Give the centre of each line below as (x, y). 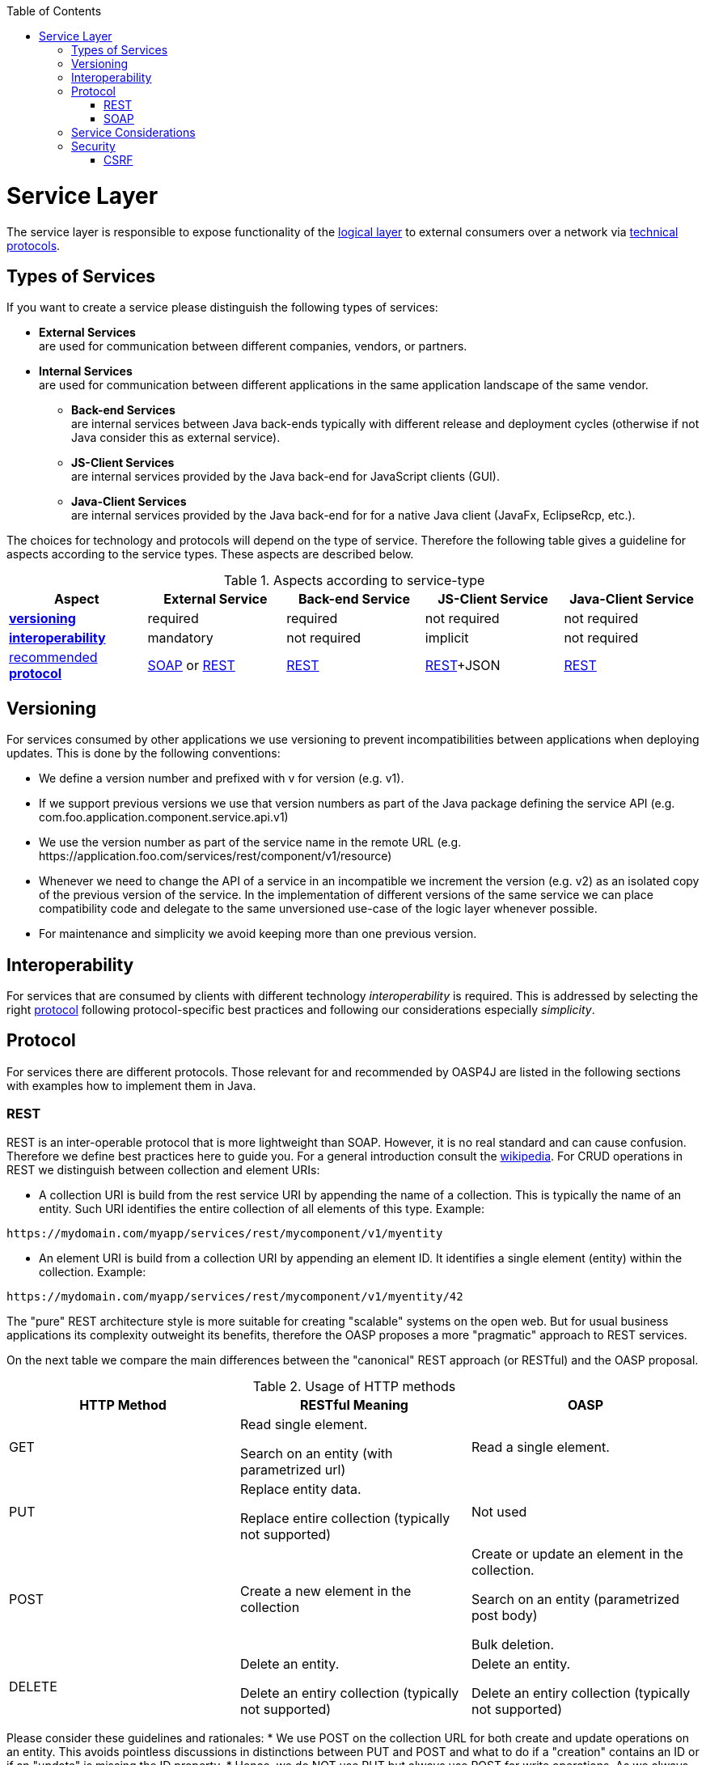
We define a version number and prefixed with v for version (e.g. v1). (222, 779)
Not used (499, 1511)
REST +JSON (463, 666)
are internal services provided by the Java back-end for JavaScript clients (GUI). (285, 477)
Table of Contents (54, 11)
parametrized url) (293, 1469)
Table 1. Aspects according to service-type (354, 581)
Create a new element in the (326, 1591)
